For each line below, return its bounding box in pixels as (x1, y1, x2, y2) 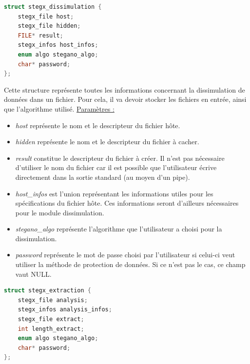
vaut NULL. (15, 268, 52, 279)
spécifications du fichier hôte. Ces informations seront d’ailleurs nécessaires (15, 198, 239, 208)
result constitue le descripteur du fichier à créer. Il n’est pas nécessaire (15, 153, 225, 163)
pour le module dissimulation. (15, 207, 104, 217)
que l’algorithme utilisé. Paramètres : (4, 103, 115, 114)
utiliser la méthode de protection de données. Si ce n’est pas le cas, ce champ (15, 259, 246, 269)
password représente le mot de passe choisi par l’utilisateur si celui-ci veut (15, 249, 235, 260)
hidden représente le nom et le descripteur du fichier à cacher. (15, 136, 199, 147)
